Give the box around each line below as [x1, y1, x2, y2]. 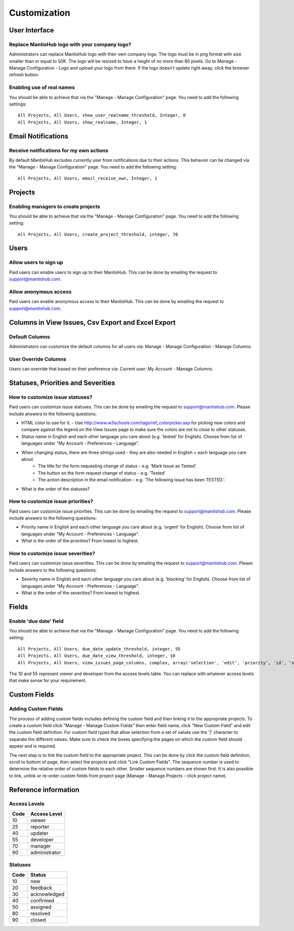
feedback [30, 884, 52, 891]
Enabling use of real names [9, 84, 75, 91]
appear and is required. [9, 743, 56, 749]
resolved [30, 910, 51, 917]
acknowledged [30, 890, 65, 897]
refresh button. [9, 72, 39, 78]
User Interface [9, 26, 54, 34]
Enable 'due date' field [9, 618, 64, 625]
